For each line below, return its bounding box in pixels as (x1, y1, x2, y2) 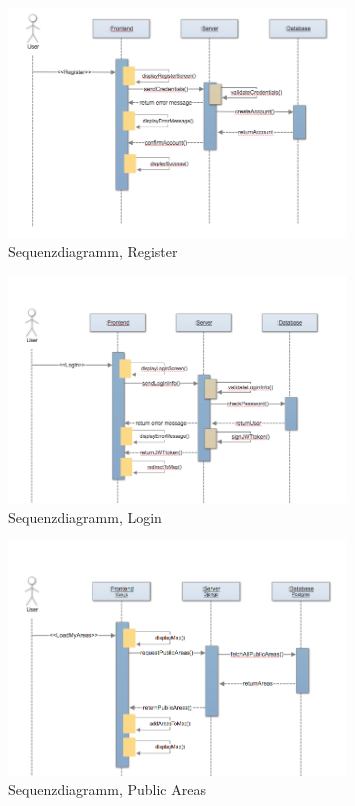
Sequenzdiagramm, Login (8, 506, 162, 527)
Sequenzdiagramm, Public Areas (8, 779, 206, 800)
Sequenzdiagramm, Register (8, 241, 178, 262)
